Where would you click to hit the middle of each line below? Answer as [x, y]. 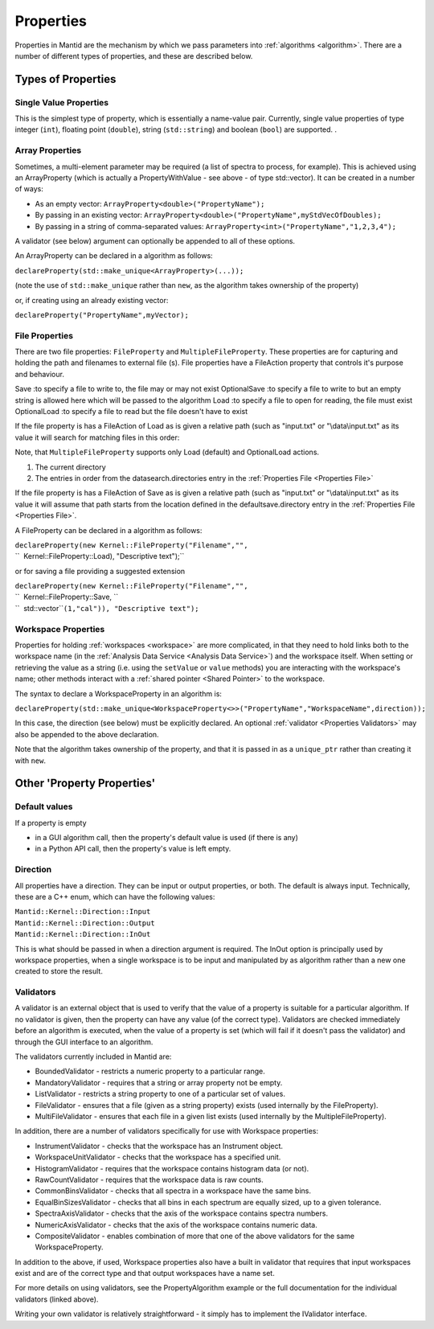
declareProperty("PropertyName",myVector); [102, 315]
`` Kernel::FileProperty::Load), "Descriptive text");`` [100, 556]
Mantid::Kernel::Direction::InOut [83, 934]
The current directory [70, 467]
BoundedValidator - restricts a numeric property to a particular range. [150, 1071]
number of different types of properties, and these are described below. [134, 55]
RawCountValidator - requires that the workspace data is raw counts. [149, 1179]
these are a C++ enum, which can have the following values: [115, 897]
